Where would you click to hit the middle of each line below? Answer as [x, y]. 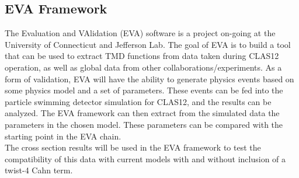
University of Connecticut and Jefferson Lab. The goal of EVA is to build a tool [148, 44]
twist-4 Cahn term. [39, 170]
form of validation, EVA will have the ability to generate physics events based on [149, 78]
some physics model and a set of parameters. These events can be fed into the [144, 90]
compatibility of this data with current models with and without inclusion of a [145, 158]
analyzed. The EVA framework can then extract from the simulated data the [142, 113]
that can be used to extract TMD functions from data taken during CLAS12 [142, 56]
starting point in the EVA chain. [63, 136]
